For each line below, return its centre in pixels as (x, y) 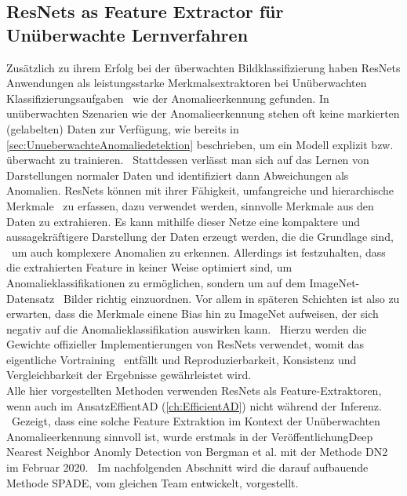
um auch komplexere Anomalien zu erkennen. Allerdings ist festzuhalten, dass (198, 252)
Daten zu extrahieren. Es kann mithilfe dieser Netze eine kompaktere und (184, 221)
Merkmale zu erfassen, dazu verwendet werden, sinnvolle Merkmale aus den (190, 205)
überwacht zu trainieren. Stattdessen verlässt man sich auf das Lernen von (188, 160)
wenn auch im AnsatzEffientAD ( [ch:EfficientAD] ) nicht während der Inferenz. (194, 405)
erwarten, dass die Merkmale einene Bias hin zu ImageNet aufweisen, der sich (193, 314)
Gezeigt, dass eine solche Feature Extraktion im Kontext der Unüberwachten (196, 421)
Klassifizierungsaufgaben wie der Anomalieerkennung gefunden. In (168, 98)
